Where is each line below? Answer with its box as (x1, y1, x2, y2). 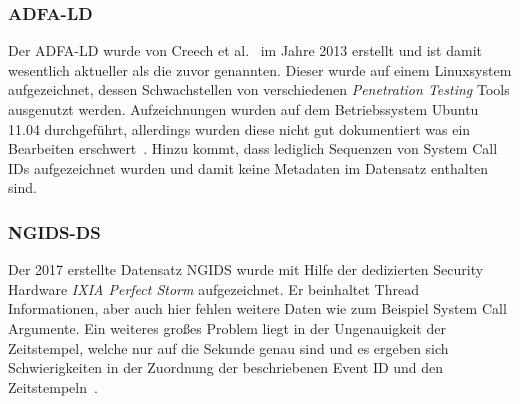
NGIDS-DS (8, 219, 101, 244)
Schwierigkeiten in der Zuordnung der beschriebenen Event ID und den (8, 357, 444, 378)
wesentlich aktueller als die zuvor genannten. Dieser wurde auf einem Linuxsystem (8, 59, 512, 80)
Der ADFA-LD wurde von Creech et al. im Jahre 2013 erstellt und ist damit (8, 40, 483, 61)
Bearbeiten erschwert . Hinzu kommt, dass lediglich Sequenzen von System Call (8, 138, 498, 159)
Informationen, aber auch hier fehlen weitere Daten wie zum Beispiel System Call (8, 298, 507, 319)
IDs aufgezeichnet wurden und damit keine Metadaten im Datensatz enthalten (8, 157, 489, 178)
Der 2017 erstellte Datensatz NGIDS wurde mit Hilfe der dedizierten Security (8, 259, 484, 280)
